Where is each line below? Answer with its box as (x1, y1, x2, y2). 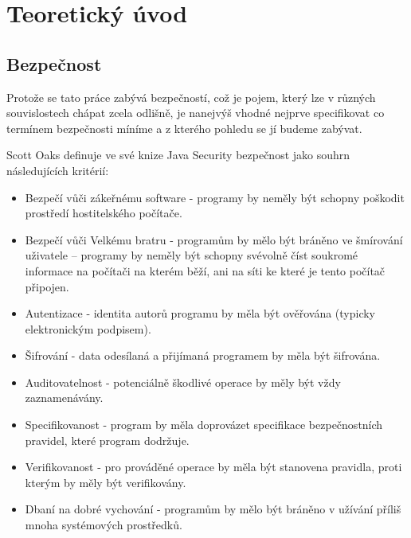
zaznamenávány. (25, 389, 104, 406)
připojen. (25, 278, 69, 294)
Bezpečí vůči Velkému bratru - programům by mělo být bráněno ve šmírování (25, 231, 403, 248)
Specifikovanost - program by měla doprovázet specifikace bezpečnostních (25, 416, 383, 433)
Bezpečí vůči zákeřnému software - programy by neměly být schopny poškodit (25, 189, 405, 205)
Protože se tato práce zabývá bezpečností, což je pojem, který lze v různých (6, 88, 376, 105)
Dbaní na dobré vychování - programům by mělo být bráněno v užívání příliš (25, 501, 401, 517)
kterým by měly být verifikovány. (25, 474, 186, 490)
